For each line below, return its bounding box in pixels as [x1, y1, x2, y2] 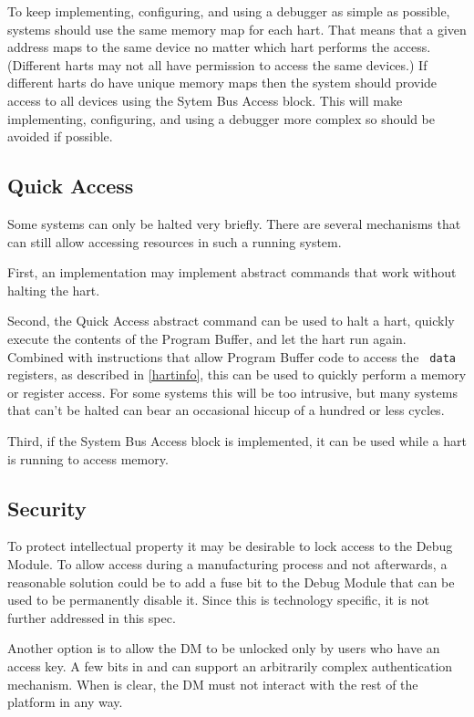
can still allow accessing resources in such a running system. [7, 232, 342, 251]
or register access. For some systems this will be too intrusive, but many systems [7, 382, 458, 401]
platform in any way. [7, 692, 123, 712]
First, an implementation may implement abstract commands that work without [7, 263, 457, 282]
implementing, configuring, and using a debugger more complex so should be [7, 109, 435, 128]
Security [7, 494, 87, 522]
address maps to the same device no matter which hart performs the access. [7, 37, 431, 57]
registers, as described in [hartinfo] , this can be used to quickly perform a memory [7, 365, 467, 384]
